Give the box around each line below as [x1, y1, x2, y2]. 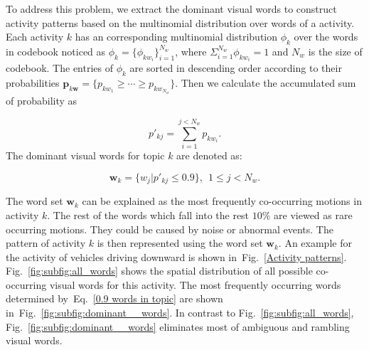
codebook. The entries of [6, 60, 114, 75]
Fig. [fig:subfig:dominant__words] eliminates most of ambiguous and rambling [6, 319, 350, 334]
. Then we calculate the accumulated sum [175, 75, 356, 90]
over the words [294, 29, 358, 44]
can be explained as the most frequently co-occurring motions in [82, 193, 362, 208]
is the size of [308, 43, 363, 58]
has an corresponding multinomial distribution [75, 29, 278, 44]
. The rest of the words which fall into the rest [47, 207, 250, 222]
